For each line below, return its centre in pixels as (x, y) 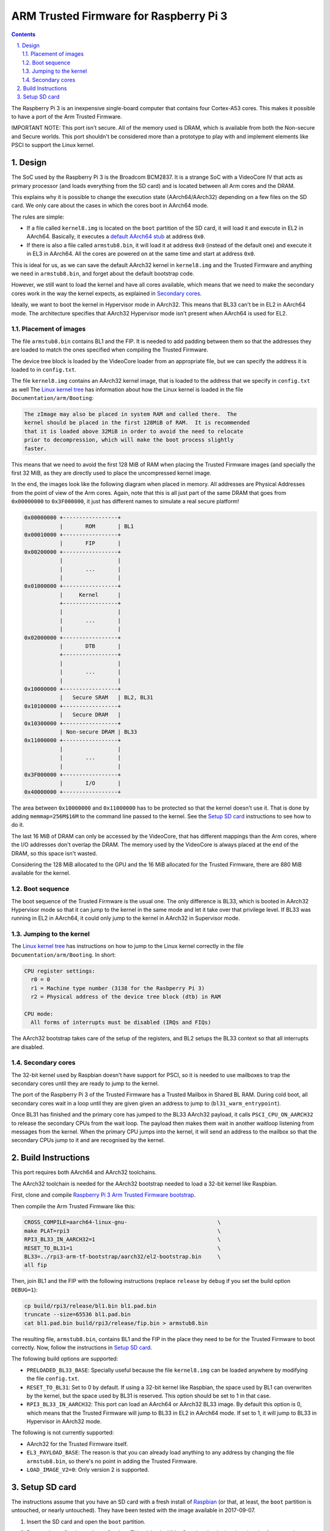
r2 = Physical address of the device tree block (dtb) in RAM (126, 997)
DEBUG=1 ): (24, 1290)
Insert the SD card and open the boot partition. (86, 1521)
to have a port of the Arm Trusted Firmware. (67, 117)
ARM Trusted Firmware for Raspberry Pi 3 (119, 16)
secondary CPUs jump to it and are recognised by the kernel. (88, 1140)
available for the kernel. (41, 873)
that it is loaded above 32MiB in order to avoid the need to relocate (134, 431)
